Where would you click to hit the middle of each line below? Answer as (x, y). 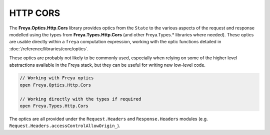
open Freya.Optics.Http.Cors (55, 85)
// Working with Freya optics (57, 78)
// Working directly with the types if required (80, 99)
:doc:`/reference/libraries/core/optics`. (49, 49)
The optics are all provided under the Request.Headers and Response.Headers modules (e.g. (108, 119)
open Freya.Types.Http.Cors (54, 106)
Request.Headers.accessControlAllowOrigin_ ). (65, 126)
